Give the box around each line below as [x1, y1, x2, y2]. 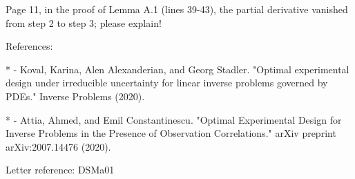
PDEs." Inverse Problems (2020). [6, 88, 145, 103]
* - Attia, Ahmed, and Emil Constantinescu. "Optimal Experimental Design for [6, 112, 342, 126]
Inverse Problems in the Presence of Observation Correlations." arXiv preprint [6, 126, 336, 140]
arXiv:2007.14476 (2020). [6, 139, 111, 153]
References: [6, 39, 53, 53]
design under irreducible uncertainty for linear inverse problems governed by [6, 75, 328, 90]
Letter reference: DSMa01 [6, 162, 115, 177]
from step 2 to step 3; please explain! [6, 15, 162, 30]
